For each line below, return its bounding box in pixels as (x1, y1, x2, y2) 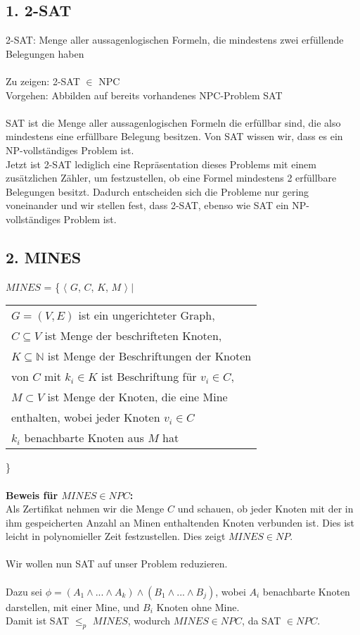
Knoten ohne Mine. (156, 599, 240, 614)
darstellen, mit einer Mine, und (6, 599, 140, 614)
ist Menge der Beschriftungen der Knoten (47, 348, 252, 365)
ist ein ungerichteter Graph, (78, 307, 215, 324)
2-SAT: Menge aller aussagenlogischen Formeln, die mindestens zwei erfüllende (6, 32, 344, 47)
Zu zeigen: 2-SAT (6, 73, 80, 88)
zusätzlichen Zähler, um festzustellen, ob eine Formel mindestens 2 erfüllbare (6, 170, 337, 185)
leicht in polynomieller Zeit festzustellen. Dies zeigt (6, 529, 226, 543)
